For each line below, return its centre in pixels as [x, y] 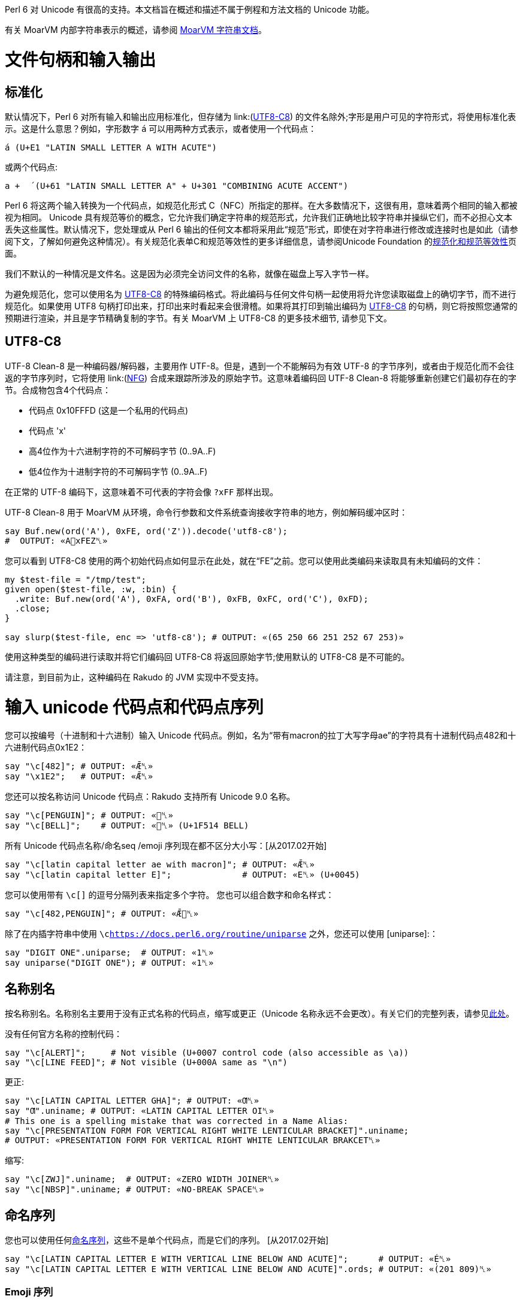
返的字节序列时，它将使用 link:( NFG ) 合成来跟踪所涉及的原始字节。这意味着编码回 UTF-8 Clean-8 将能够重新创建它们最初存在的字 [261, 378]
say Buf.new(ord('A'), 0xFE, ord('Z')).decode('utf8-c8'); [146, 531]
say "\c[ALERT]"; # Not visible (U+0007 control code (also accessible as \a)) [207, 1053]
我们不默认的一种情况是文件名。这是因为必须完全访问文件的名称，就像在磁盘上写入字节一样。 [189, 273]
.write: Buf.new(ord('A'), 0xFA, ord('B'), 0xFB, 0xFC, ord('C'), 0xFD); [191, 599]
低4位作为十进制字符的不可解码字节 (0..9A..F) [118, 471]
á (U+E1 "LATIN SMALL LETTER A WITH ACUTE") [111, 147]
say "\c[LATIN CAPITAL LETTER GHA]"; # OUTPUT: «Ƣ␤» [132, 1101]
